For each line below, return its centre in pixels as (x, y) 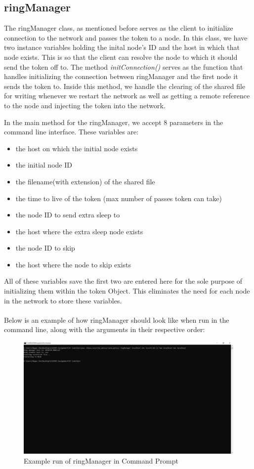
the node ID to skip (45, 248)
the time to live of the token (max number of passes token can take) (119, 198)
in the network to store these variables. (63, 300)
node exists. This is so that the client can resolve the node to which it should (121, 57)
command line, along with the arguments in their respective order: (105, 329)
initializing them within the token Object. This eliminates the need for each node (127, 291)
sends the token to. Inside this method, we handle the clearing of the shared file (125, 86)
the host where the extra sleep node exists (79, 231)
